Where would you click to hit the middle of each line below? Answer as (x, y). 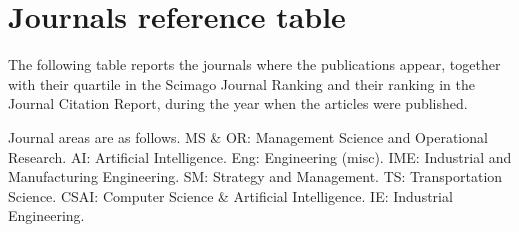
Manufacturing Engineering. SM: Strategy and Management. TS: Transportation (255, 176)
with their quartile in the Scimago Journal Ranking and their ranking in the (241, 83)
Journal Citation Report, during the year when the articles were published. (238, 103)
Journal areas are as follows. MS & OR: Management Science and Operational (248, 136)
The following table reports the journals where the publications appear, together (254, 64)
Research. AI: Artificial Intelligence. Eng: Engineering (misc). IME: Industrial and (260, 156)
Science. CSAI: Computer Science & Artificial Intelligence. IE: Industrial (230, 195)
